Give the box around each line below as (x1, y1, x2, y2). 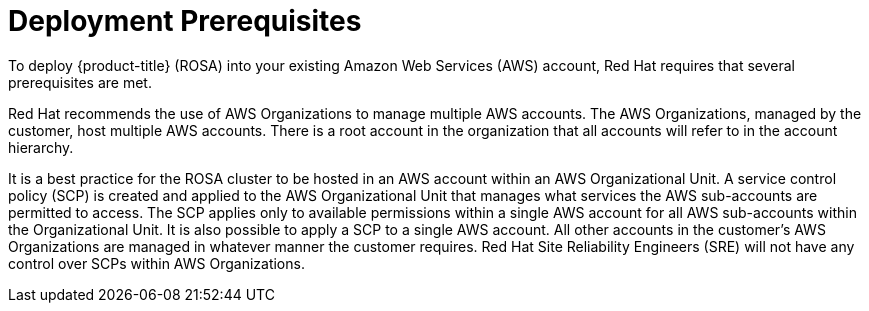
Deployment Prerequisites (8, 4, 362, 38)
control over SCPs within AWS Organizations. (8, 254, 305, 272)
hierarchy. (8, 138, 74, 156)
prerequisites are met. (8, 73, 152, 91)
